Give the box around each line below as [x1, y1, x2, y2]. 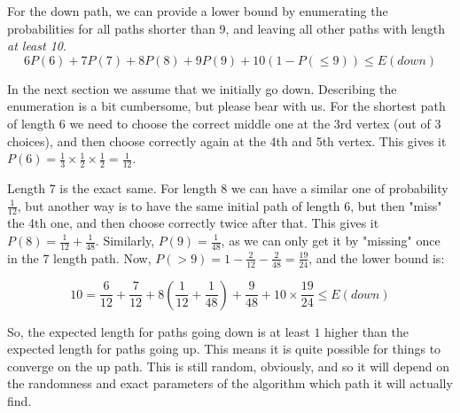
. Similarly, [95, 231, 155, 249]
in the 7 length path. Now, [7, 248, 152, 267]
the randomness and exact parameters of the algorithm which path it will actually [7, 374, 453, 393]
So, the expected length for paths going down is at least [7, 322, 310, 340]
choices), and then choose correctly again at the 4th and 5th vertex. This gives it [7, 131, 447, 150]
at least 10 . [7, 36, 66, 55]
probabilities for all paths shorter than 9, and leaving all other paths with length [7, 19, 446, 37]
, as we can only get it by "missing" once [221, 231, 441, 249]
